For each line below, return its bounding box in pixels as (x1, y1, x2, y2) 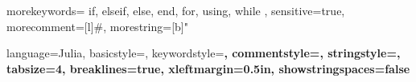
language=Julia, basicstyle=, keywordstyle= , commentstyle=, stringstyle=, (6, 45, 401, 61)
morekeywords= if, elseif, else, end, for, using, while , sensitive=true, (6, 2, 345, 18)
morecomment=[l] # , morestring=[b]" (6, 18, 188, 34)
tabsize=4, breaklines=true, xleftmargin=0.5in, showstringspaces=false (6, 60, 410, 76)
